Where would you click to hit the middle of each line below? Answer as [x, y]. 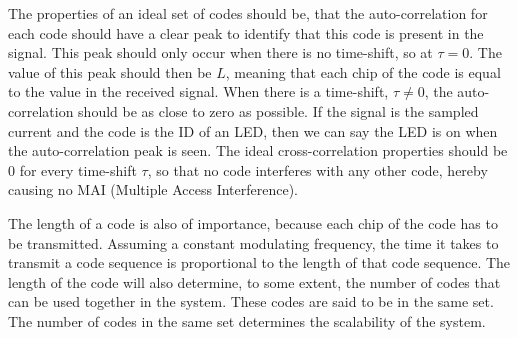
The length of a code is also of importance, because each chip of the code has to [253, 222]
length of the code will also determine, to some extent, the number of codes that [254, 281]
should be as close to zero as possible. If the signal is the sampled [278, 110]
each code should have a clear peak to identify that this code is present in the [246, 32]
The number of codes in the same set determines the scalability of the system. [247, 320]
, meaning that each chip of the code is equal [363, 71]
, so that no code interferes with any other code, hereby [317, 169]
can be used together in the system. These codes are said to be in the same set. [251, 301]
